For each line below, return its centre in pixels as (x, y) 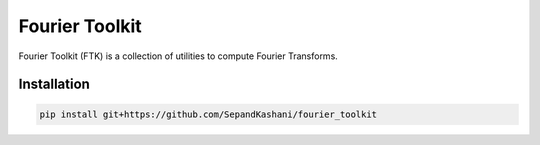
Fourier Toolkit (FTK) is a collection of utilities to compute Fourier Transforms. (178, 56)
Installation (54, 84)
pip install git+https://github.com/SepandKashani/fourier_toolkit (208, 114)
